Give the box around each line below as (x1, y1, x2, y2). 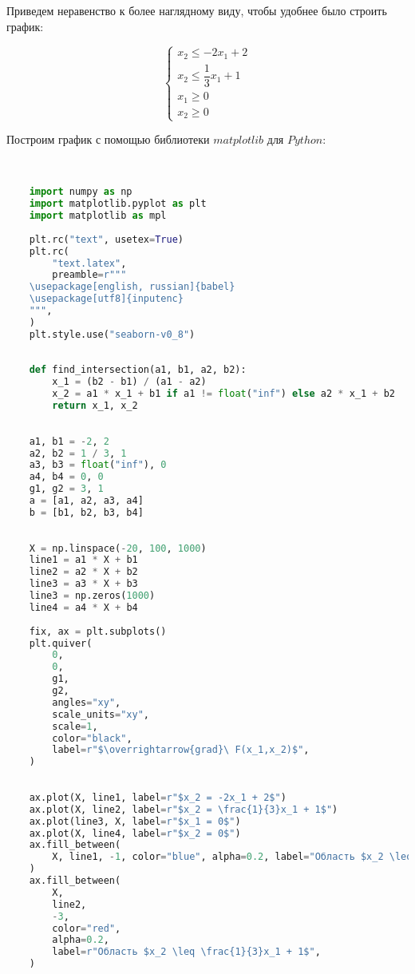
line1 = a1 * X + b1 (29, 554, 138, 566)
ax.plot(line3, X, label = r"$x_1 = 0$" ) (29, 815, 241, 827)
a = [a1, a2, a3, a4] (29, 495, 144, 507)
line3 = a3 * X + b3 (29, 578, 138, 590)
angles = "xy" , (52, 696, 121, 708)
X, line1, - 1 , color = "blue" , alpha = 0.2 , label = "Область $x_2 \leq (52, 851, 413, 863)
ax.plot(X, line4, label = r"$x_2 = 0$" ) (29, 827, 241, 839)
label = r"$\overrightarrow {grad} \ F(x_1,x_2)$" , (52, 744, 310, 756)
